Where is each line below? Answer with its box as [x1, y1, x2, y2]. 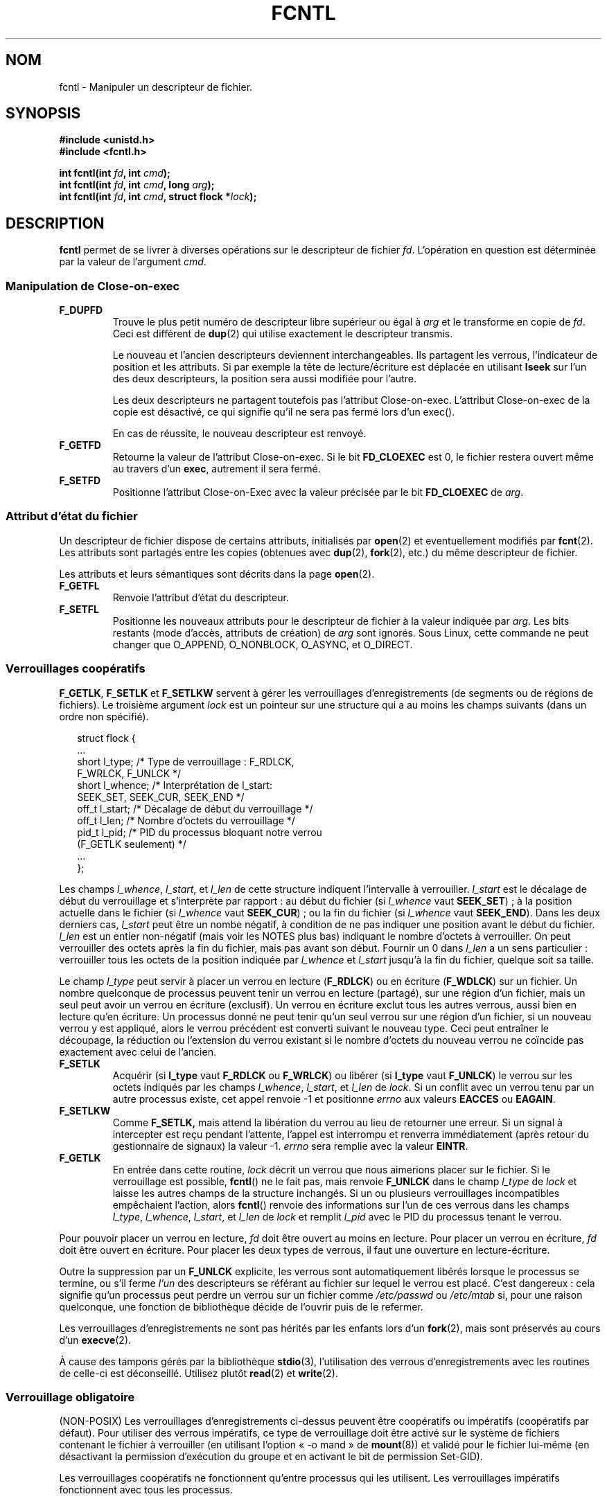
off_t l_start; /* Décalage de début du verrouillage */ [77, 802, 313, 815]
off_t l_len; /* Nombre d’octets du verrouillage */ [77, 814, 295, 826]
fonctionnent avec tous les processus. [59, 1484, 234, 1496]
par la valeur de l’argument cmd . [59, 256, 206, 268]
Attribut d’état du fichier [6, 509, 138, 524]
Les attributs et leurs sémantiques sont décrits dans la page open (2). [59, 567, 375, 580]
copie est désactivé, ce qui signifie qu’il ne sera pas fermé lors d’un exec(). [112, 406, 455, 418]
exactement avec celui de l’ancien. [59, 1045, 216, 1058]
